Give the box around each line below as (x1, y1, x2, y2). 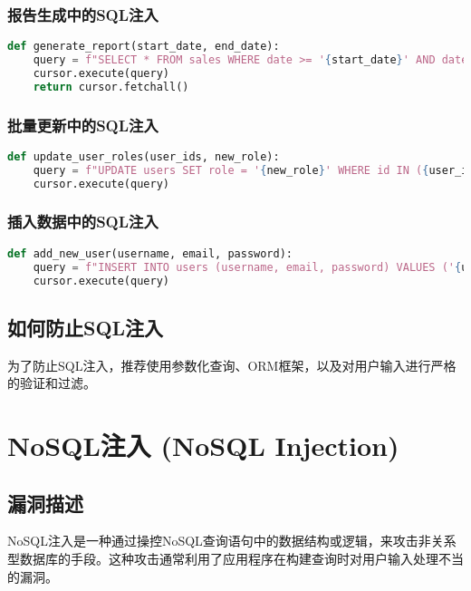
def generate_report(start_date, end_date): (7, 40, 280, 53)
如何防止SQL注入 (7, 313, 164, 341)
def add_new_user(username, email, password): (7, 247, 293, 260)
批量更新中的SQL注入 (7, 113, 159, 136)
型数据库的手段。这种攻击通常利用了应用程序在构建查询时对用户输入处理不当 (7, 548, 464, 567)
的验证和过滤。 (7, 373, 96, 392)
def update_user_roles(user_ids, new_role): (7, 150, 280, 163)
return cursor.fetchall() (33, 80, 189, 93)
